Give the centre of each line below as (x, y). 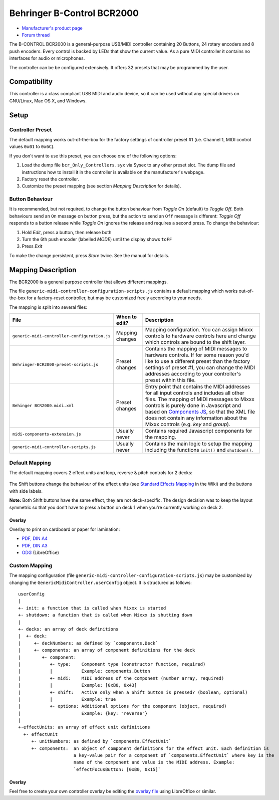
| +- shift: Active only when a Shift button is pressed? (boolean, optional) (133, 692)
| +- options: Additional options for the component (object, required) (122, 706)
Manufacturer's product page (52, 28)
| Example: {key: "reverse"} (83, 713)
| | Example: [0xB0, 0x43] (78, 685)
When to (126, 317)
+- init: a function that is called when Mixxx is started (92, 608)
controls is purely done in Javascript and (193, 406)
